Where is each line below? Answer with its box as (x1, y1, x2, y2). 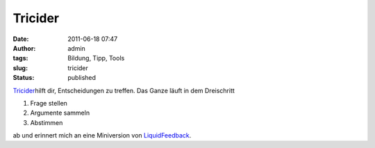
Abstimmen (30, 118, 63, 126)
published (67, 74, 97, 82)
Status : (12, 74, 35, 82)
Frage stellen (30, 99, 67, 107)
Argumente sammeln (30, 108, 90, 117)
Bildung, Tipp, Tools (67, 54, 125, 63)
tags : (12, 54, 28, 63)
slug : (12, 63, 28, 72)
